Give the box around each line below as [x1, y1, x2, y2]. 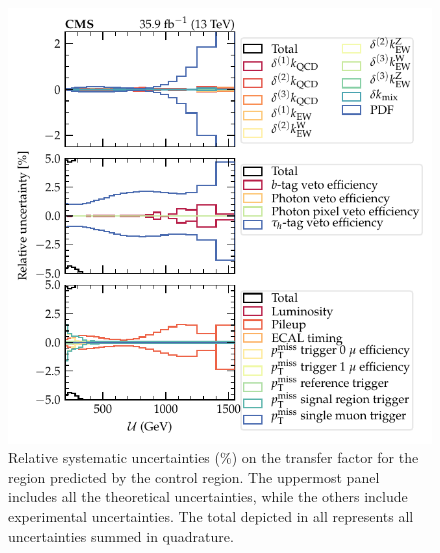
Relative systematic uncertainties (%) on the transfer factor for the [8, 447, 419, 468]
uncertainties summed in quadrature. [8, 525, 234, 546]
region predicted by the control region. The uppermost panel [8, 466, 380, 487]
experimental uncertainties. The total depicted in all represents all [8, 506, 414, 527]
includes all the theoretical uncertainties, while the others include [8, 486, 408, 507]
